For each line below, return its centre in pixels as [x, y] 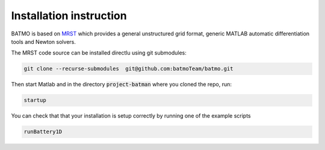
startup [35, 100]
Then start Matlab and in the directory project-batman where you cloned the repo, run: [121, 85]
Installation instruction [69, 16]
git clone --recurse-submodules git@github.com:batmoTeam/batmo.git [128, 69]
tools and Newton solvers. [44, 41]
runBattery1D [43, 132]
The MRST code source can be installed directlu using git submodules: [99, 53]
